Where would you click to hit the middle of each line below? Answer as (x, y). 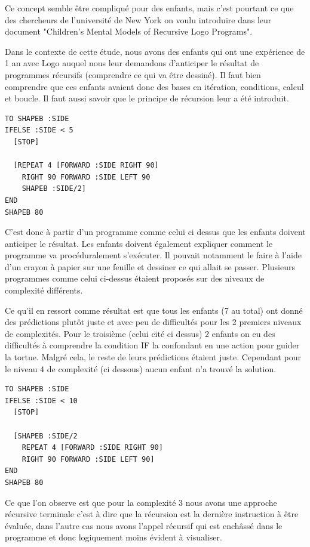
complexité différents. (44, 290)
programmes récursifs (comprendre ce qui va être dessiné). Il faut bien (133, 74)
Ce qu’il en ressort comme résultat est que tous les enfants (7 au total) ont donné (154, 310)
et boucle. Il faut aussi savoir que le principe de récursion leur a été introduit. (147, 98)
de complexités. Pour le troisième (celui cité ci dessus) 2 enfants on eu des (140, 333)
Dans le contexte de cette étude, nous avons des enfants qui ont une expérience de (155, 51)
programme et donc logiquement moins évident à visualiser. (113, 537)
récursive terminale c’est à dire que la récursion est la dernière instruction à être (152, 514)
